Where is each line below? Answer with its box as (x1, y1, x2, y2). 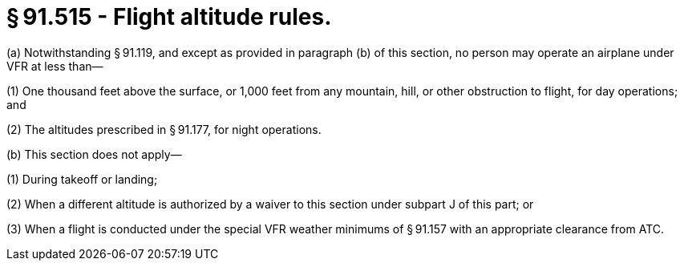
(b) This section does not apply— (6, 147, 182, 161)
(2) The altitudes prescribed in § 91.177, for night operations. (6, 122, 322, 136)
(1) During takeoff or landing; (6, 172, 158, 186)
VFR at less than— (6, 59, 103, 73)
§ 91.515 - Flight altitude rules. (6, 3, 332, 30)
